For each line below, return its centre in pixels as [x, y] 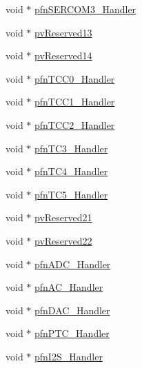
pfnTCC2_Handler [75, 124]
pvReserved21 [63, 217]
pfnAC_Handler [69, 287]
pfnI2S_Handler [69, 356]
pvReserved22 [63, 240]
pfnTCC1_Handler [75, 102]
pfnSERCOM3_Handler [85, 9]
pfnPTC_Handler [72, 333]
